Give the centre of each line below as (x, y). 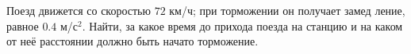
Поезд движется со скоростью (79, 10)
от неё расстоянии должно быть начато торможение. (133, 41)
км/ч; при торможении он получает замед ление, (287, 10)
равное (23, 25)
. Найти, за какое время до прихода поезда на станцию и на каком (242, 25)
